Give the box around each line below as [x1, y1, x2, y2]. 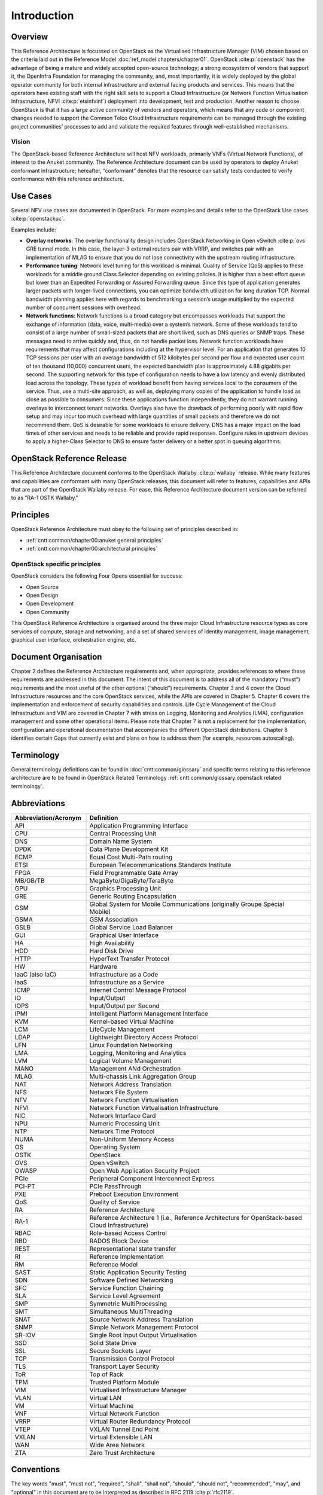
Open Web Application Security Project [89, 1166, 200, 1174]
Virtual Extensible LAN [89, 1433, 153, 1441]
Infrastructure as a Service [89, 978, 164, 986]
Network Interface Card [89, 1111, 156, 1119]
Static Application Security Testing [89, 1268, 187, 1276]
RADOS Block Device [89, 1237, 149, 1245]
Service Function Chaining [89, 1283, 164, 1292]
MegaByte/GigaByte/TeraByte [89, 876, 173, 884]
